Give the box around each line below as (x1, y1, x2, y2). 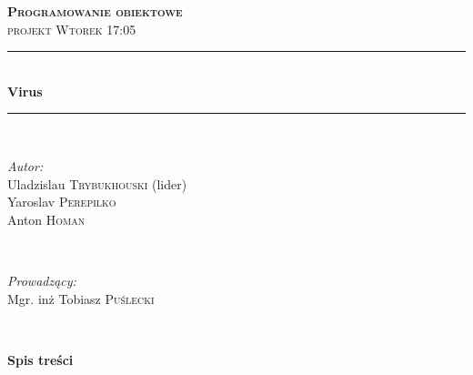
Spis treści (7, 350, 74, 369)
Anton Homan (7, 209, 86, 228)
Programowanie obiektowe (7, 2, 183, 20)
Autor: (7, 156, 44, 175)
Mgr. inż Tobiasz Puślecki (7, 289, 155, 308)
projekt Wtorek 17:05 (7, 19, 136, 38)
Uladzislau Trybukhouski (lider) (7, 174, 187, 193)
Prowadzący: (7, 270, 76, 289)
